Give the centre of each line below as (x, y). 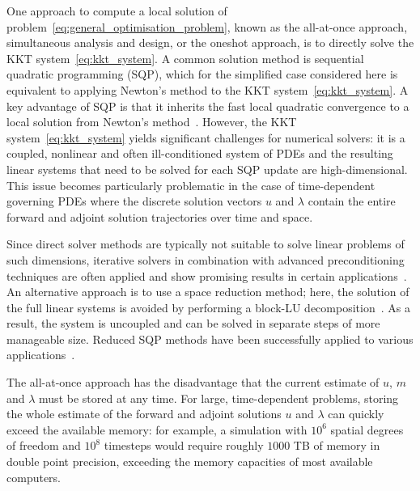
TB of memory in (337, 445)
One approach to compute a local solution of (117, 11)
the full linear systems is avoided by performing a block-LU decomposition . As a (208, 307)
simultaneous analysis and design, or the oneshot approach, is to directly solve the (210, 42)
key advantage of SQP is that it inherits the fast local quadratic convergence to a (208, 106)
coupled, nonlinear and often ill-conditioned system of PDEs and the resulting (200, 153)
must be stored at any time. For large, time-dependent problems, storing (219, 398)
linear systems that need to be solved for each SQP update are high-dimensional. (207, 169)
